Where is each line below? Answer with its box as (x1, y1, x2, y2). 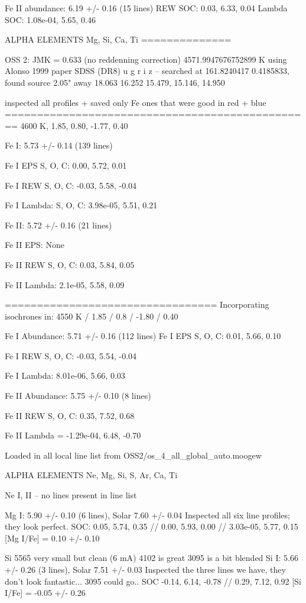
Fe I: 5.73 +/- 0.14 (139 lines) (5, 139, 113, 151)
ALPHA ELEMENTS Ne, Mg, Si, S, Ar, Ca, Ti (5, 469, 178, 481)
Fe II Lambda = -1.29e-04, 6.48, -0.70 (5, 429, 141, 441)
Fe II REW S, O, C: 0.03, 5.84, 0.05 (5, 258, 135, 270)
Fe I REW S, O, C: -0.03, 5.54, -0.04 (5, 349, 137, 362)
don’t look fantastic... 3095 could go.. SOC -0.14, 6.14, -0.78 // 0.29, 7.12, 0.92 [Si (5, 575, 301, 587)
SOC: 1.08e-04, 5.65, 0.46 (5, 13, 96, 25)
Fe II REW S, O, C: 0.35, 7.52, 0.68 (5, 409, 135, 421)
